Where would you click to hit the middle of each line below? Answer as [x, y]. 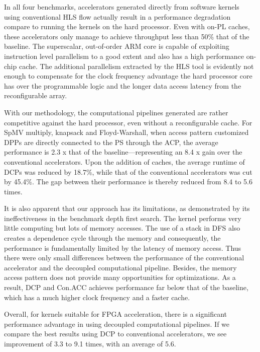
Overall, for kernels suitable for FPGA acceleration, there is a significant [115, 314]
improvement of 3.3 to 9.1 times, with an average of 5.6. [90, 343]
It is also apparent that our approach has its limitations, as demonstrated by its [127, 208]
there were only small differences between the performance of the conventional [124, 258]
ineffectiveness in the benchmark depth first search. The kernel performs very [123, 218]
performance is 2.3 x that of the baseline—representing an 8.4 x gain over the [123, 152]
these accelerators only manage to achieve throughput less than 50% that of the [127, 36]
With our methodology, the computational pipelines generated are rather [116, 112]
